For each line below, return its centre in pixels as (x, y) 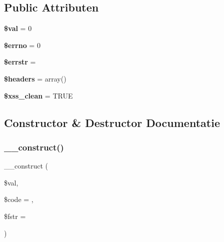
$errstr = (20, 62)
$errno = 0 (22, 45)
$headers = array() (35, 78)
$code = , (19, 199)
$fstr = (15, 216)
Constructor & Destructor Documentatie (112, 122)
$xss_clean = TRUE (38, 95)
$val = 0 (18, 28)
